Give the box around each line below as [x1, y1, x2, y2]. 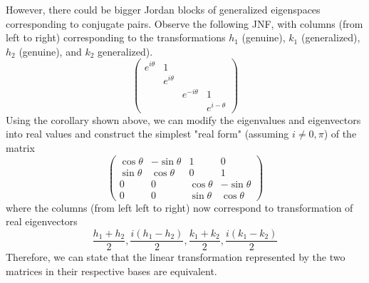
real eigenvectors [6, 214, 78, 229]
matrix [6, 140, 35, 155]
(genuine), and [19, 43, 82, 58]
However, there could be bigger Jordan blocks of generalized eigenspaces [6, 2, 321, 16]
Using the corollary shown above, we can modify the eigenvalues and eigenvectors [6, 112, 361, 127]
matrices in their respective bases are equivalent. [6, 263, 217, 278]
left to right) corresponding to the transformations [6, 30, 226, 45]
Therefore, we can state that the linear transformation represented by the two [6, 249, 345, 264]
